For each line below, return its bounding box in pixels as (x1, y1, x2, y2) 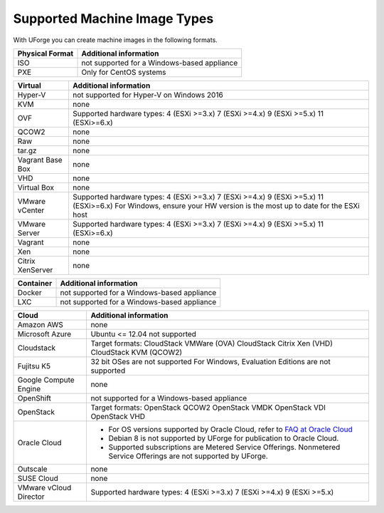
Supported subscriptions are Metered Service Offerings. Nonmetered (108, 442, 341, 452)
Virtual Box (17, 182, 55, 192)
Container (17, 278, 53, 288)
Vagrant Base (17, 155, 63, 165)
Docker (17, 287, 42, 297)
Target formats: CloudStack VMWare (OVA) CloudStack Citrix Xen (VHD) (90, 338, 334, 348)
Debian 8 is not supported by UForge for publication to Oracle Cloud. (108, 433, 339, 443)
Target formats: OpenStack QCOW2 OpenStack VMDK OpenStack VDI (90, 403, 326, 413)
